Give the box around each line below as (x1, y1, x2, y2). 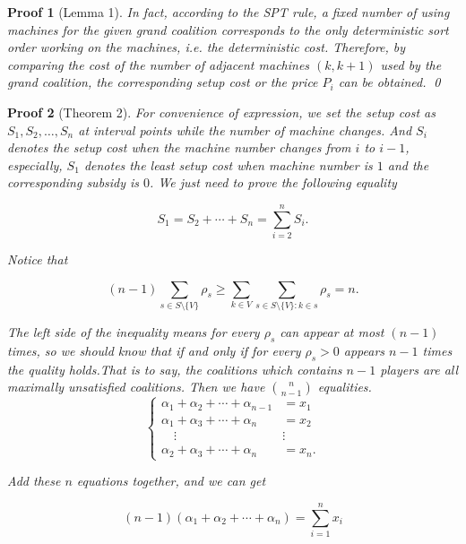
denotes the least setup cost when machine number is (83, 155, 373, 174)
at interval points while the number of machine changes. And (78, 120, 412, 139)
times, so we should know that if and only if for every (7, 341, 301, 359)
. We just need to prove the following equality (150, 173, 397, 192)
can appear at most (280, 322, 384, 341)
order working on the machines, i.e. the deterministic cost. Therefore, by (7, 38, 406, 56)
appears (343, 341, 385, 359)
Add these (7, 471, 61, 490)
